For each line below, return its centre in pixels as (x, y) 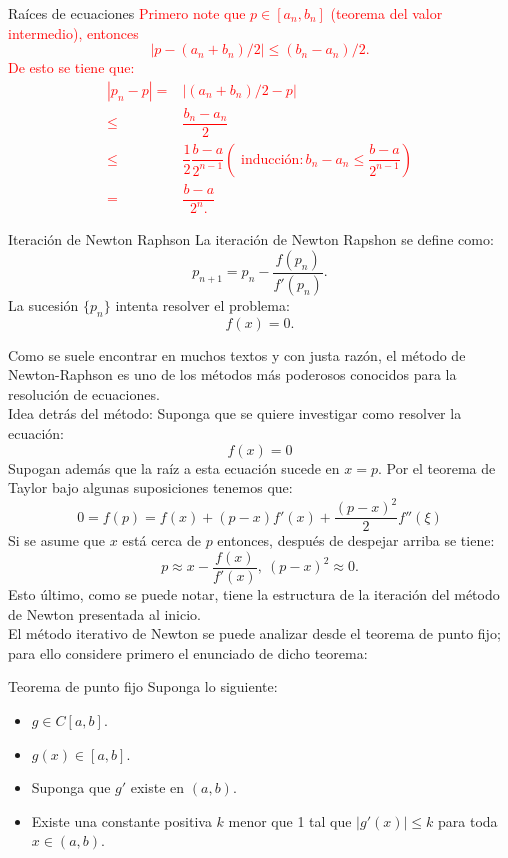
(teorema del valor (386, 13)
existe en (157, 787)
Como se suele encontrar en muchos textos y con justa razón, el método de (237, 354)
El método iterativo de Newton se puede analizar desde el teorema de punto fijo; (254, 633)
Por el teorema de (441, 467)
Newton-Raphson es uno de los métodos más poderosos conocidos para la (232, 374)
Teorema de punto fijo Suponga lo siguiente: (143, 686)
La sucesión (43, 304)
